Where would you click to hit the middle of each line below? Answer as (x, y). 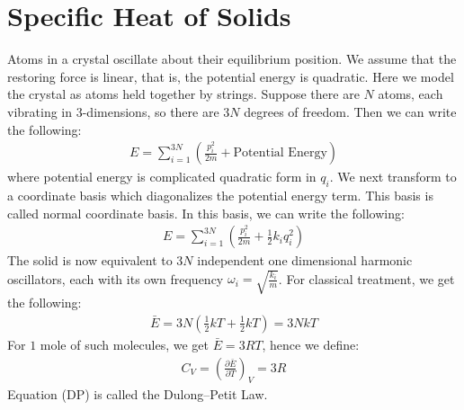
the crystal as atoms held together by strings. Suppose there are (183, 94)
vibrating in (40, 111)
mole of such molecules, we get (124, 344)
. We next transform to (393, 177)
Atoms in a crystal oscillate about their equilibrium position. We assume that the (232, 59)
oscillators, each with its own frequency (116, 278)
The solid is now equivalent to (90, 260)
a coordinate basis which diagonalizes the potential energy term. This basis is (220, 195)
